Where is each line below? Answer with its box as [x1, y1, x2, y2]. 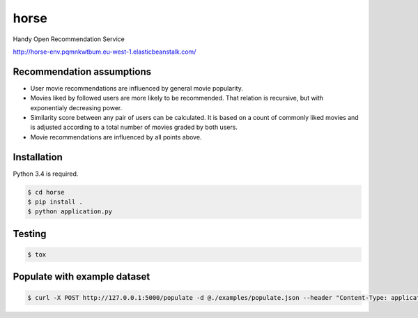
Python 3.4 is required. [13, 169, 79, 178]
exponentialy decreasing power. [30, 103, 123, 112]
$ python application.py [27, 208, 113, 215]
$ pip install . [27, 198, 84, 206]
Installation [13, 151, 63, 163]
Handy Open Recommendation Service [13, 35, 125, 43]
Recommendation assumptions [13, 66, 152, 77]
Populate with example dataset [13, 271, 150, 282]
